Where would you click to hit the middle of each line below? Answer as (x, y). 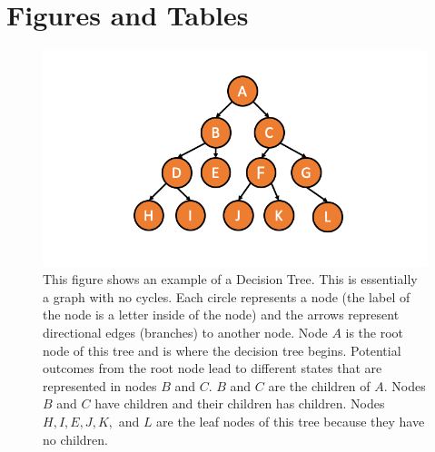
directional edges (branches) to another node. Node (185, 332)
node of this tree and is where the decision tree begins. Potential (222, 350)
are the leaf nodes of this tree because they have (291, 421)
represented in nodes (100, 385)
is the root (375, 332)
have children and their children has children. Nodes (240, 403)
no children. (76, 439)
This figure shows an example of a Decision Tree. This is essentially (230, 279)
